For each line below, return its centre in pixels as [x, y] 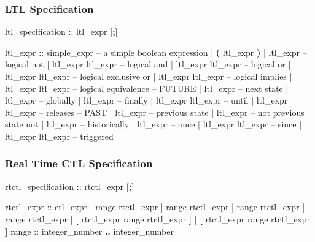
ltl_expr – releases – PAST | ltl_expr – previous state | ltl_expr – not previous [155, 112]
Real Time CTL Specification [79, 163]
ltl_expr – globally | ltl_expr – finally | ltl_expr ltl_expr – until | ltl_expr [146, 100]
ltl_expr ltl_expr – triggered [59, 136]
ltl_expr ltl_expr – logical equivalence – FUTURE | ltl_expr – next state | [147, 88]
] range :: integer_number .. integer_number [89, 231]
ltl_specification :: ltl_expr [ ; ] [61, 32]
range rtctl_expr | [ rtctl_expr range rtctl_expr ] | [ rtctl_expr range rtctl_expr [157, 218]
